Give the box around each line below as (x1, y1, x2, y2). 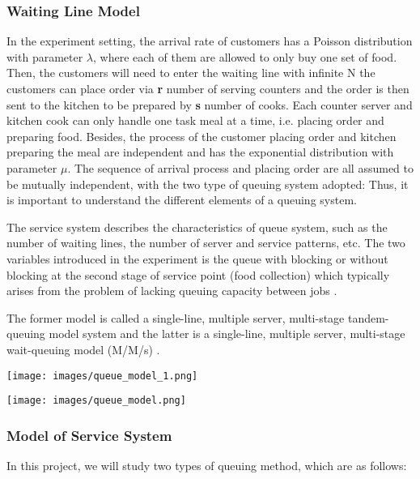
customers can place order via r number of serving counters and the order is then (6, 80, 409, 96)
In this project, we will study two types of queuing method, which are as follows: (6, 457, 407, 474)
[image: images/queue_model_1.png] (6, 370, 198, 382)
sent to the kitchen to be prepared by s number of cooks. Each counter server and (6, 96, 413, 113)
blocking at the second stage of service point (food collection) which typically (6, 266, 390, 283)
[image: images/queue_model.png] (6, 395, 186, 407)
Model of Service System (6, 425, 172, 445)
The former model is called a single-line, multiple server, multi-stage (6, 309, 345, 326)
